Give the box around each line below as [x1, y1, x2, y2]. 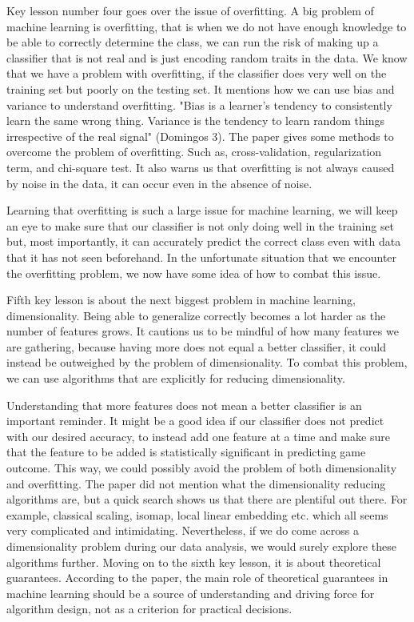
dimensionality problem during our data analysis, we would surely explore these [6, 538, 396, 554]
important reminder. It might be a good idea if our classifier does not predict [6, 412, 384, 429]
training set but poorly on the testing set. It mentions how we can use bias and [6, 80, 395, 97]
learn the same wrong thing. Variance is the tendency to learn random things [6, 112, 384, 129]
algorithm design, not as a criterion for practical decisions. [6, 600, 293, 617]
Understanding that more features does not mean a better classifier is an [6, 396, 362, 413]
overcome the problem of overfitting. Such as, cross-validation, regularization [6, 143, 382, 160]
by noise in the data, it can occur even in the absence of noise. [6, 175, 312, 191]
